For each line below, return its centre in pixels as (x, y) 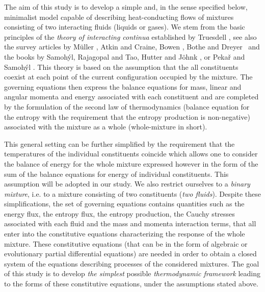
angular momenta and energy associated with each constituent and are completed (131, 97)
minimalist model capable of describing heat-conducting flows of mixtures (119, 17)
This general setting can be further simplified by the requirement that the (120, 143)
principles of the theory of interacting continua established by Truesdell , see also (130, 36)
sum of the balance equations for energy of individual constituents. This (116, 174)
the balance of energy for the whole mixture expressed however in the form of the (131, 163)
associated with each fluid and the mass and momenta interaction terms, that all (130, 223)
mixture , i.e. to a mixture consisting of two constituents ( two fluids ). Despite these (132, 193)
